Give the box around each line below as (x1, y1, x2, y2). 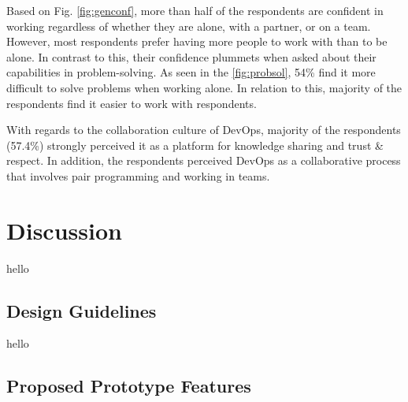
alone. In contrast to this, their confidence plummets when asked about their (6, 48, 376, 65)
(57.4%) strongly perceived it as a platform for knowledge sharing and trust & (6, 136, 384, 153)
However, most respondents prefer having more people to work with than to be (6, 33, 388, 50)
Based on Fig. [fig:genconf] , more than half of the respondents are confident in (6, 2, 384, 18)
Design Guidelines (6, 298, 157, 322)
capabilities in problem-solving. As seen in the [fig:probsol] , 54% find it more (6, 64, 376, 80)
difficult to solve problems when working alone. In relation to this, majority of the (6, 79, 402, 95)
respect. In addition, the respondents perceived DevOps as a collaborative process (6, 152, 401, 169)
